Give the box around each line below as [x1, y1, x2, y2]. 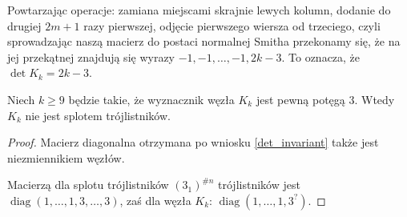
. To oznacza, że [281, 48, 361, 65]
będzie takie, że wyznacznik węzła [68, 90, 235, 107]
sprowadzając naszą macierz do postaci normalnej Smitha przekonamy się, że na [7, 33, 401, 50]
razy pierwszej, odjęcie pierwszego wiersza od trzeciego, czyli [83, 17, 381, 34]
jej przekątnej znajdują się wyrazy [7, 48, 175, 65]
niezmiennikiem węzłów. [7, 149, 125, 166]
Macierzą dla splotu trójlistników [7, 176, 169, 193]
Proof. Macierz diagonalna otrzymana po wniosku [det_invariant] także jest [7, 134, 379, 151]
